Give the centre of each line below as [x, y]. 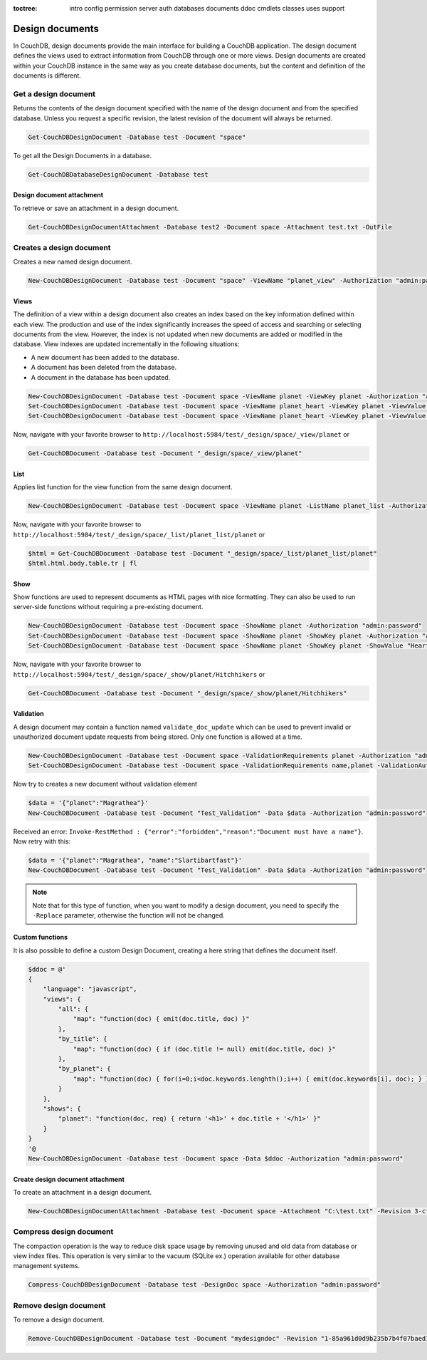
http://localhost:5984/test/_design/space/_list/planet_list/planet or [139, 534]
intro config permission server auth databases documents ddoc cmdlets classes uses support [207, 8]
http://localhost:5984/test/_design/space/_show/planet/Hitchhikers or [139, 674]
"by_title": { [83, 1039]
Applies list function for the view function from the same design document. [123, 487]
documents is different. [47, 76]
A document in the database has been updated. [101, 377]
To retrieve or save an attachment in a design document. [96, 208]
